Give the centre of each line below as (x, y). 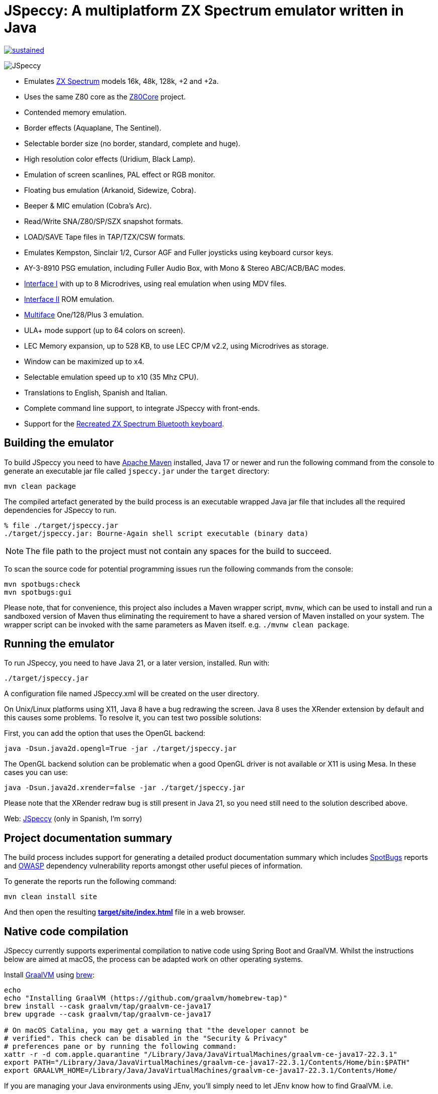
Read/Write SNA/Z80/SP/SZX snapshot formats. (104, 221)
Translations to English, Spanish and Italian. (96, 392)
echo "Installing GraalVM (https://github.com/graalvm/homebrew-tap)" (146, 998)
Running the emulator (59, 644)
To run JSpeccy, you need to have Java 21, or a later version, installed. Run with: (137, 663)
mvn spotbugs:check (42, 584)
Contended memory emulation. (76, 112)
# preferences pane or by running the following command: (120, 1047)
